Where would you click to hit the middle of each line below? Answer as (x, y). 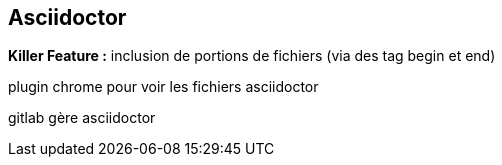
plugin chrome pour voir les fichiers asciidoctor (163, 87)
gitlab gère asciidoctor (82, 118)
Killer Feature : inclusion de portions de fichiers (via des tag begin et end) (252, 56)
